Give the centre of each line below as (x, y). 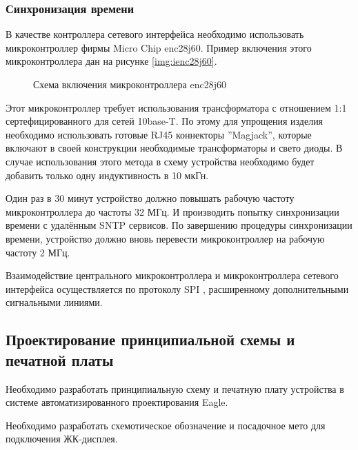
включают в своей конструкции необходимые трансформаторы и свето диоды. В (174, 148)
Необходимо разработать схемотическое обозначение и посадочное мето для (166, 425)
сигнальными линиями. (54, 302)
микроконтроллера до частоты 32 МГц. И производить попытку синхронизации (172, 211)
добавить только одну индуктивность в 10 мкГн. (107, 175)
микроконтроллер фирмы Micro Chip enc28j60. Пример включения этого (159, 47)
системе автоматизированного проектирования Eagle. (117, 402)
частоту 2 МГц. (38, 252)
